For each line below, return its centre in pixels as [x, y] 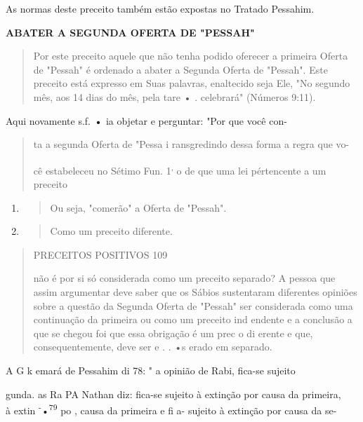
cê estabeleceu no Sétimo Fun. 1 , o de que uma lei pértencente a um [180, 169]
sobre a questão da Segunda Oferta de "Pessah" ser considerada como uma [193, 305]
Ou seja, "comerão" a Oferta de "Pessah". [138, 207]
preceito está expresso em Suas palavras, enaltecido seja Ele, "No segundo [192, 83]
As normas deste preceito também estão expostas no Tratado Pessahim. [160, 8]
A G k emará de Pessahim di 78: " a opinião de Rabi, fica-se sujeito [151, 370]
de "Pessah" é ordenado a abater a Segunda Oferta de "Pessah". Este [180, 69]
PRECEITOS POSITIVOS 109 [100, 254]
